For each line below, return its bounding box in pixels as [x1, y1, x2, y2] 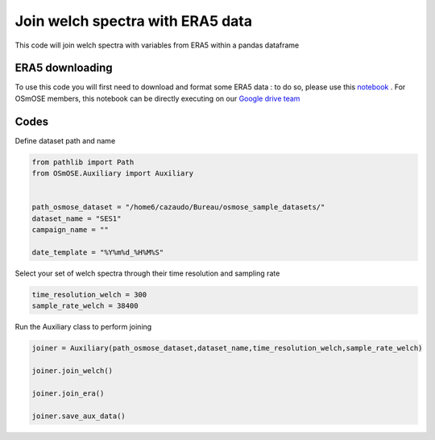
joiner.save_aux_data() [31, 411, 126, 421]
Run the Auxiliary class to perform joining [14, 322, 152, 332]
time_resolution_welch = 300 [31, 290, 147, 299]
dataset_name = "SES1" [31, 214, 122, 223]
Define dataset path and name [14, 135, 116, 145]
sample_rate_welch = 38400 [31, 301, 139, 310]
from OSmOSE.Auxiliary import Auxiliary [31, 169, 193, 178]
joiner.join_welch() [31, 366, 113, 375]
